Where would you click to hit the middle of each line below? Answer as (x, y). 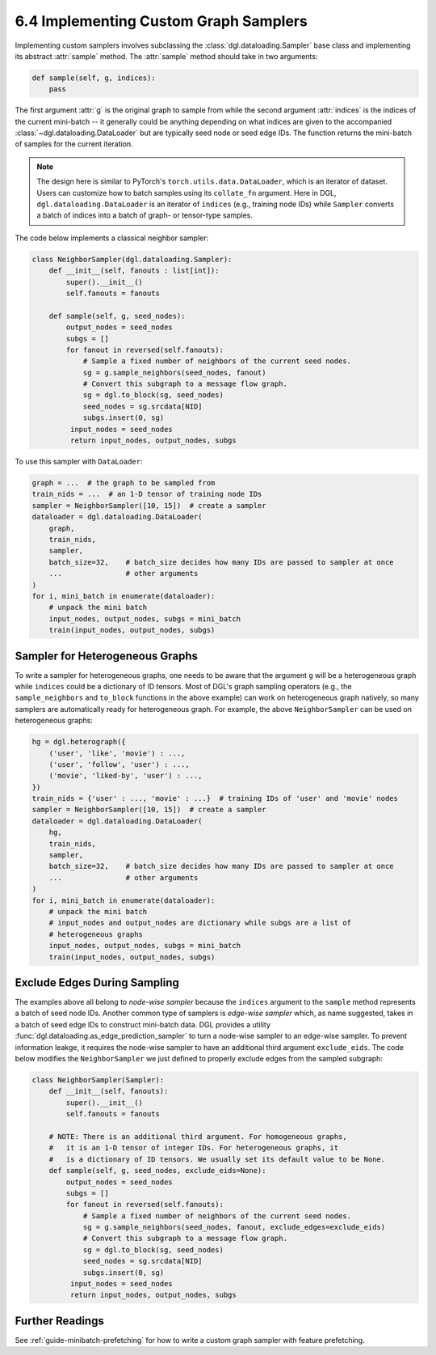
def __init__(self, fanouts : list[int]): (134, 271)
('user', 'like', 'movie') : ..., (117, 753)
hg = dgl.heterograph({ (79, 742)
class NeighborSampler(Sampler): (98, 1080)
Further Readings (59, 1321)
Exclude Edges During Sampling (97, 982)
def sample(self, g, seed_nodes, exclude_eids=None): (157, 1171)
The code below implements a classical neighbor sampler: (112, 238)
